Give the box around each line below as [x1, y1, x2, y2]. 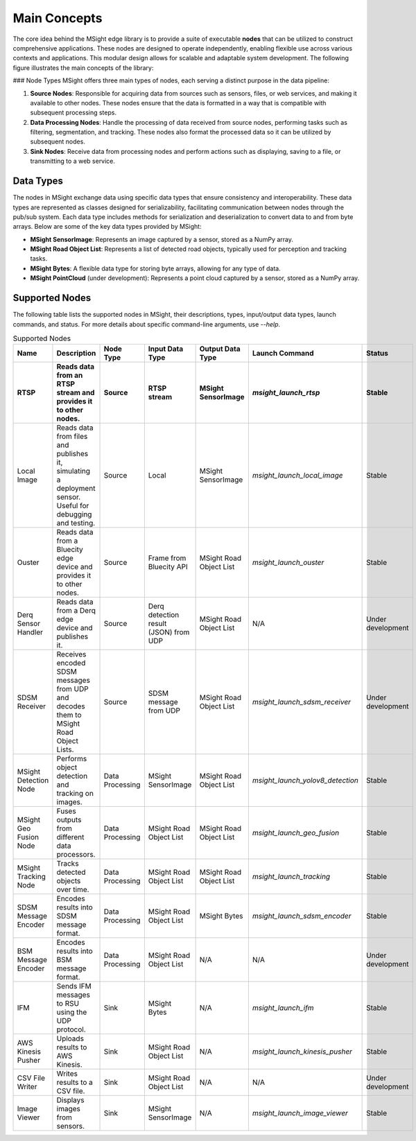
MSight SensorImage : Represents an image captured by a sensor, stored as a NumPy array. [30, 235, 294, 243]
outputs [56, 815, 82, 825]
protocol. [56, 1025, 86, 1034]
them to [56, 711, 82, 720]
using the [56, 1007, 87, 1017]
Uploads [56, 1034, 85, 1043]
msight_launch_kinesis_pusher [252, 1047, 353, 1056]
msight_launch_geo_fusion [252, 828, 340, 838]
